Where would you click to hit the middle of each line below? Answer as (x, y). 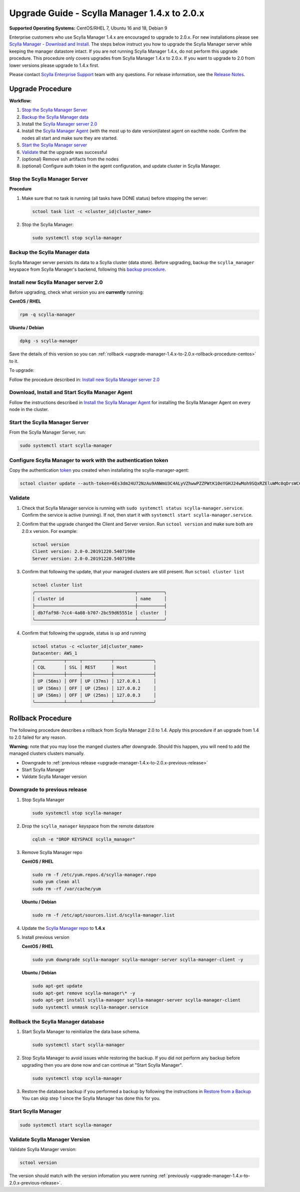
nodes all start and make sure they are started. (70, 138)
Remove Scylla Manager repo (52, 852)
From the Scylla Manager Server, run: (47, 432)
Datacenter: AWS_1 (55, 653)
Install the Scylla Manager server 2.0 (59, 124)
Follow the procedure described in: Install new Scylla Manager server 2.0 (84, 379)
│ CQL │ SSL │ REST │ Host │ (94, 667)
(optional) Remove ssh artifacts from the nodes (70, 159)
